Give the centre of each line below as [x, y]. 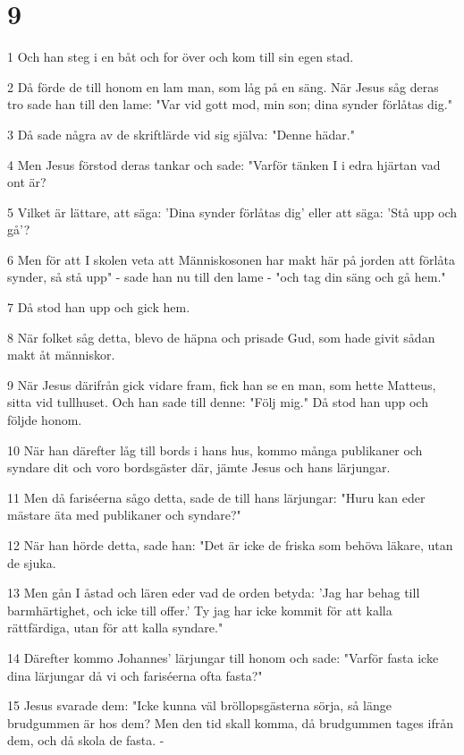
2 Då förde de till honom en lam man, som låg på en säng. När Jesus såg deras [223, 86]
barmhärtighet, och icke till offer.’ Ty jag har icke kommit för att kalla [200, 610]
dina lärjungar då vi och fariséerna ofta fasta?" [135, 675]
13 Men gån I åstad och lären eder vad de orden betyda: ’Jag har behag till [214, 593]
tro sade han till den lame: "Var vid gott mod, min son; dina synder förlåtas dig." [230, 104]
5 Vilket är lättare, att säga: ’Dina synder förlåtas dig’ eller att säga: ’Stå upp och [232, 212]
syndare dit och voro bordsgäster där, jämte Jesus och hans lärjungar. [199, 467]
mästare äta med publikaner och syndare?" [124, 515]
